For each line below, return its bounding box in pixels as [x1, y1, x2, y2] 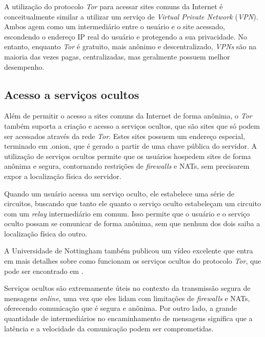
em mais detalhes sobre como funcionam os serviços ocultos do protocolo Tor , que [4, 255, 261, 266]
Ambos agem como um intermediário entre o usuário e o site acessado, [4, 21, 225, 32]
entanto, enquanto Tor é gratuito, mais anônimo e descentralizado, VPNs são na [4, 41, 256, 52]
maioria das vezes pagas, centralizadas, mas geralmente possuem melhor [4, 51, 230, 62]
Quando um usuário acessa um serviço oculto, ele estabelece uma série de [4, 188, 234, 199]
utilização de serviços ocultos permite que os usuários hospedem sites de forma [4, 150, 251, 161]
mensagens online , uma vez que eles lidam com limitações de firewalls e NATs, [4, 292, 250, 303]
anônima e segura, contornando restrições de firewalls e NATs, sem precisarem [4, 161, 250, 171]
